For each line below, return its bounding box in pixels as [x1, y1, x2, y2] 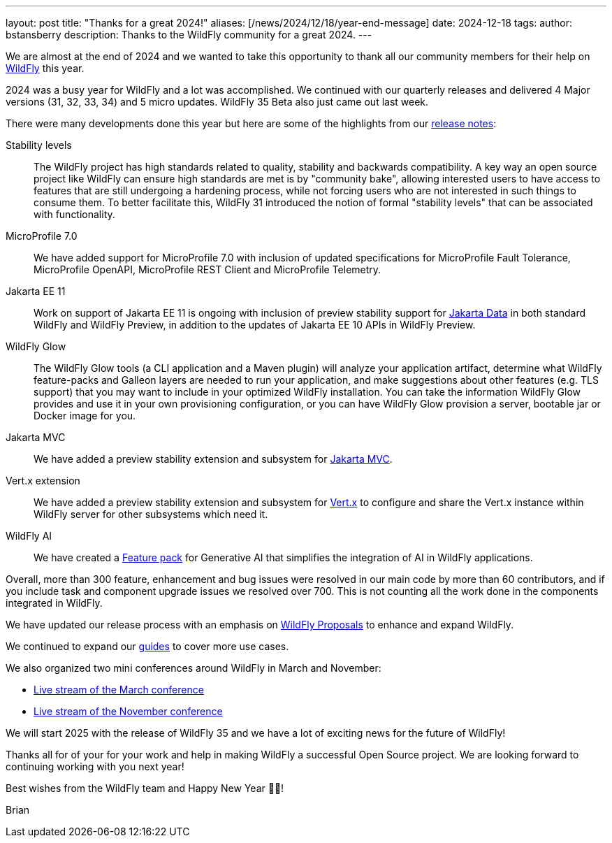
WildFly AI [6, 530, 52, 542]
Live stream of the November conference [34, 705, 223, 717]
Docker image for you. [34, 410, 136, 421]
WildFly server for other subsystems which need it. [34, 508, 268, 520]
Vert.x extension [6, 475, 80, 487]
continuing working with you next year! [6, 761, 184, 772]
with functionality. [34, 208, 115, 220]
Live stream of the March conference [34, 684, 204, 696]
